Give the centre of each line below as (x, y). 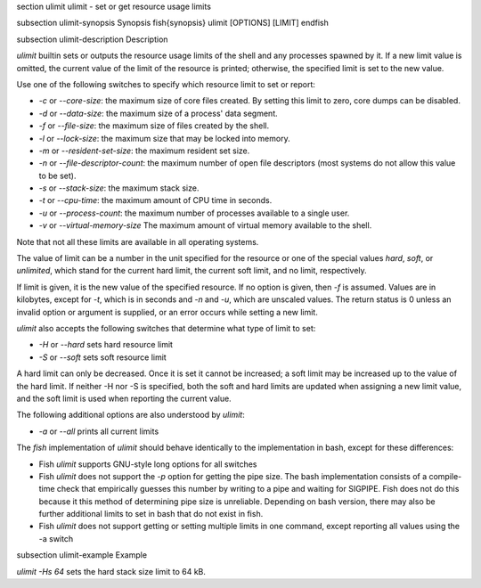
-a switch (56, 538)
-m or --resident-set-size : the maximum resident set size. (144, 151)
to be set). (57, 176)
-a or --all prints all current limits (99, 431)
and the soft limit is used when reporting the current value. (124, 398)
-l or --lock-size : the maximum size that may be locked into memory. (164, 138)
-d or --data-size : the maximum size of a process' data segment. (158, 113)
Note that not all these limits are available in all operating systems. (138, 241)
